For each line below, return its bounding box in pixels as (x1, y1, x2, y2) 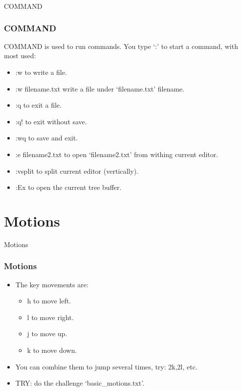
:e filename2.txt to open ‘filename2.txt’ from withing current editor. (15, 149, 219, 159)
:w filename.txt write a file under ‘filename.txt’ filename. (15, 83, 185, 93)
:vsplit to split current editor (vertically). (15, 165, 138, 176)
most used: (4, 50, 36, 61)
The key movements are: (15, 279, 88, 289)
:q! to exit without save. (15, 116, 87, 126)
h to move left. (27, 296, 71, 306)
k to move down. (27, 345, 77, 355)
